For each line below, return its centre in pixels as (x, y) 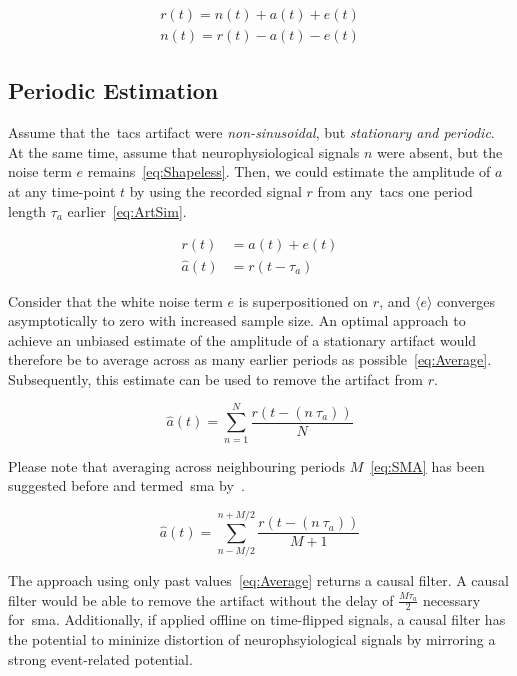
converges (466, 300)
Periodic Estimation (113, 90)
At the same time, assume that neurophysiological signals (184, 151)
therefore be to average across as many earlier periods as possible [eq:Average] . (250, 359)
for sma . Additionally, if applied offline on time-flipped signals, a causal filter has (257, 619)
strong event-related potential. (100, 658)
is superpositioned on (303, 300)
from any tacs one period (395, 191)
